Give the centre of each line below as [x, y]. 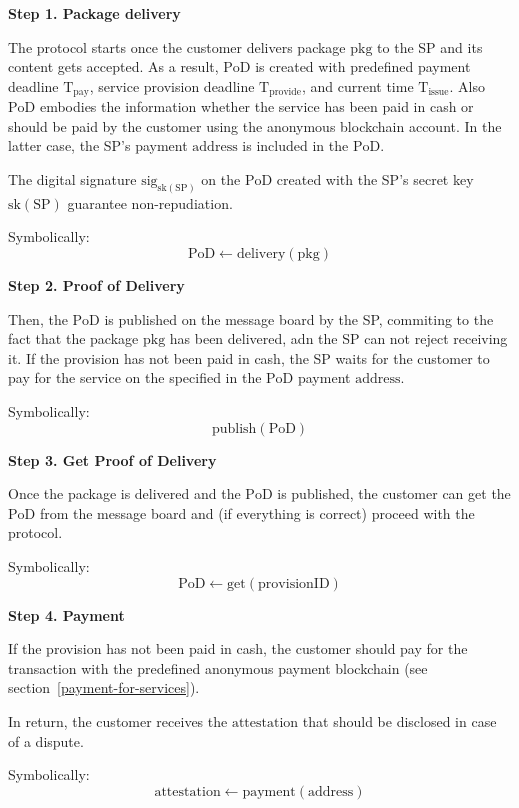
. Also [467, 85]
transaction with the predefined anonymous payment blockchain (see [218, 667]
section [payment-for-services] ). [104, 687]
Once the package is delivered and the [124, 493]
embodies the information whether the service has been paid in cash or [256, 106]
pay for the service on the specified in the [135, 377]
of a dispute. [46, 740]
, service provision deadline [172, 85]
